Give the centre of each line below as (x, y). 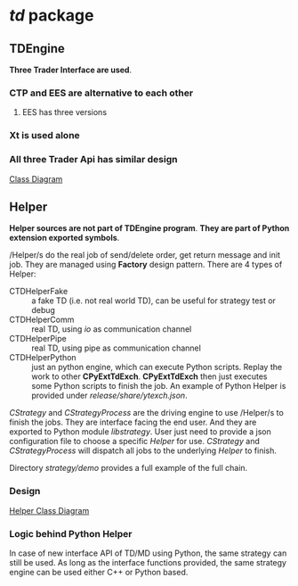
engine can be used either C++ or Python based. (99, 572)
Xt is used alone (44, 136)
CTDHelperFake (39, 292)
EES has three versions (64, 112)
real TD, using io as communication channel (112, 329)
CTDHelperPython (43, 358)
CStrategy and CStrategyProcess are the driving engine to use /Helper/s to (147, 413)
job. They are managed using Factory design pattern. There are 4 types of (146, 265)
